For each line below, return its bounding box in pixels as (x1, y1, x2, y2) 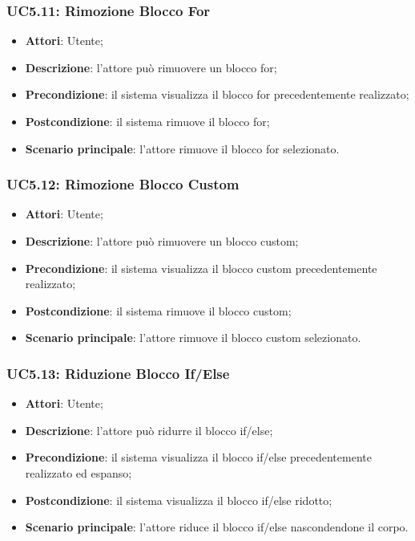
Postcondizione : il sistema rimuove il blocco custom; (25, 302, 292, 319)
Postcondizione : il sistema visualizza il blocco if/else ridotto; (25, 491, 332, 508)
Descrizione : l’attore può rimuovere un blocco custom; (25, 233, 299, 249)
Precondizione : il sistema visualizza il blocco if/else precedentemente (25, 449, 372, 466)
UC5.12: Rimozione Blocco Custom (6, 174, 240, 194)
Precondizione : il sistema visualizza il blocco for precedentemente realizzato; (25, 86, 409, 103)
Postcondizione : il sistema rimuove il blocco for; (25, 113, 270, 129)
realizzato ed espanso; (25, 464, 132, 481)
